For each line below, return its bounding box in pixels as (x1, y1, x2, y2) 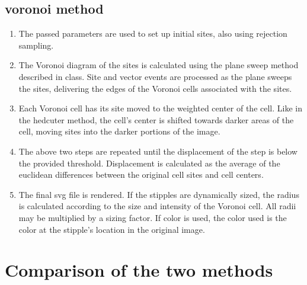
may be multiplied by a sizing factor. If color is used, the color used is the (18, 211, 287, 223)
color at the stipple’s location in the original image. (18, 223, 205, 235)
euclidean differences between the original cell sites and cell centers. (18, 168, 264, 181)
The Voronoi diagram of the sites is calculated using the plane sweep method (18, 59, 299, 71)
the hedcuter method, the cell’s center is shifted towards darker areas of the (18, 113, 294, 126)
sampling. (18, 39, 54, 51)
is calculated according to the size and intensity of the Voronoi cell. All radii (18, 200, 296, 212)
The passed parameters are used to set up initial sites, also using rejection (18, 27, 287, 40)
